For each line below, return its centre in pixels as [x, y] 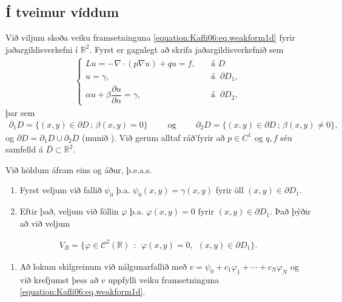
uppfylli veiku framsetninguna [164, 279]
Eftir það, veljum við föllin [69, 211]
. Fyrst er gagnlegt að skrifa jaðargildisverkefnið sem [186, 49]
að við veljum [45, 223]
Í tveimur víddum [62, 12]
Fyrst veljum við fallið [61, 190]
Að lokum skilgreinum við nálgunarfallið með [103, 266]
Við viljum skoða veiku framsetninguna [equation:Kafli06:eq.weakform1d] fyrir [150, 37]
